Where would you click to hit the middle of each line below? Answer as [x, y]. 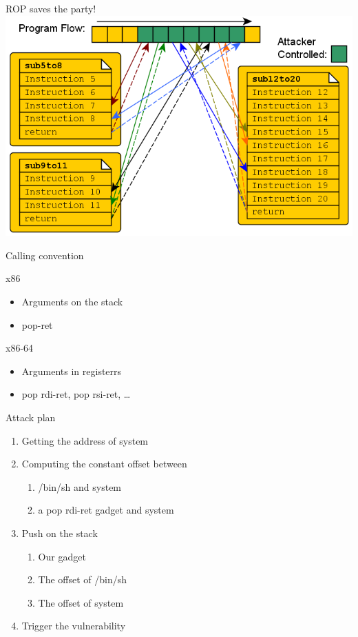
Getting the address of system [85, 440]
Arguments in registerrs [72, 371]
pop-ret [37, 324]
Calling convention [45, 255]
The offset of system [81, 602]
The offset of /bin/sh [83, 579]
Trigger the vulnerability [74, 626]
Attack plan [31, 417]
